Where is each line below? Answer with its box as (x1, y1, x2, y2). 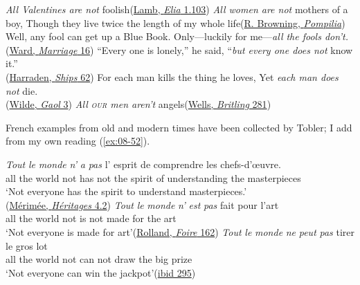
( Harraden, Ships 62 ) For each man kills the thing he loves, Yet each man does (6, 69, 339, 84)
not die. (6, 83, 38, 98)
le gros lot (6, 238, 48, 252)
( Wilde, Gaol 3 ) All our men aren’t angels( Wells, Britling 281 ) (6, 97, 271, 111)
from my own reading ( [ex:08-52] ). (6, 134, 150, 148)
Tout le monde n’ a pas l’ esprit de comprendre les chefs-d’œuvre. (6, 156, 281, 171)
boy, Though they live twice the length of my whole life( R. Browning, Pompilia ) (6, 15, 345, 30)
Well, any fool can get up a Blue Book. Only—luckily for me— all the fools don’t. (6, 29, 348, 44)
